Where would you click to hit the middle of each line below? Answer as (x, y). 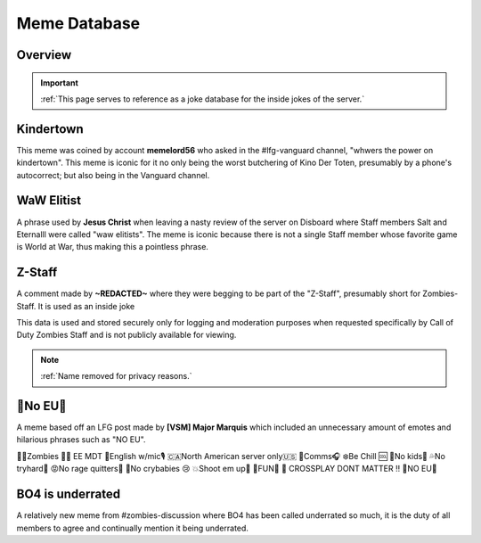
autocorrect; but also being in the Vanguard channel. (113, 175)
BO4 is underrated (68, 494)
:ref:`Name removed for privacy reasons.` (116, 376)
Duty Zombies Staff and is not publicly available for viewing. (126, 335)
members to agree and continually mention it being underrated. (133, 528)
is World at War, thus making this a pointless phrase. (113, 247)
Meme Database (78, 23)
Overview (44, 55)
